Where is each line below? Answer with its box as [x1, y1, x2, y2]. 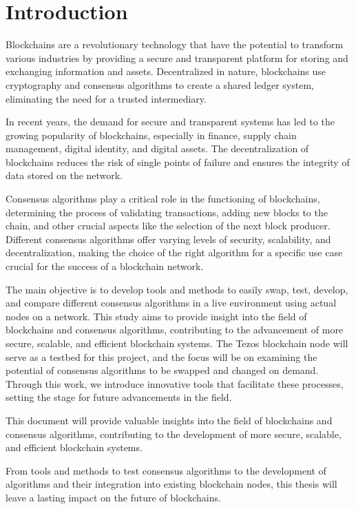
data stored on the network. [6, 168, 123, 183]
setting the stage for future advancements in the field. [6, 390, 232, 404]
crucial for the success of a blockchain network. [6, 259, 204, 273]
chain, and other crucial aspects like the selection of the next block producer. [6, 218, 331, 233]
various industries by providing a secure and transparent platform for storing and [6, 50, 348, 65]
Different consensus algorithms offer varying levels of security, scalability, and [6, 231, 331, 246]
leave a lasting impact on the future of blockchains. [6, 490, 221, 504]
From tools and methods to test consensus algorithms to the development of [6, 463, 326, 477]
